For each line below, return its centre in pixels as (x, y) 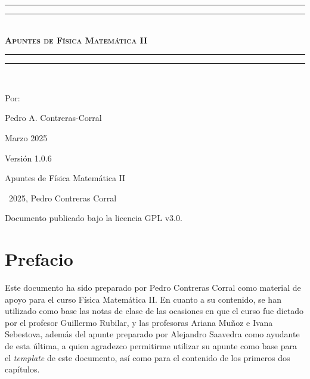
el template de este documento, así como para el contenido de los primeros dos (148, 357)
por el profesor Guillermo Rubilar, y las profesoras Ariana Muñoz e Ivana (139, 322)
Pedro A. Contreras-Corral (53, 118)
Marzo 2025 (26, 137)
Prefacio (39, 259)
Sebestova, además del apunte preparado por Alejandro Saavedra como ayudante (152, 334)
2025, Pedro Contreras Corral (63, 198)
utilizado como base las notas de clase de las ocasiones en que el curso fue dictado (154, 311)
